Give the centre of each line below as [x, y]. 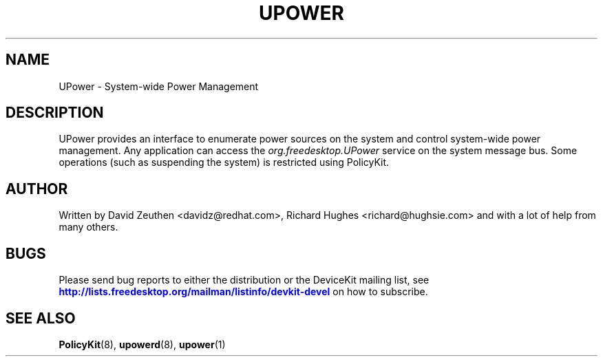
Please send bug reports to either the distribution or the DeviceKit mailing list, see [244, 280]
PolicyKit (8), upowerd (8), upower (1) [142, 344]
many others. [88, 227]
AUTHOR [37, 189]
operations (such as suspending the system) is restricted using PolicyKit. [224, 162]
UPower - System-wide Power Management [159, 86]
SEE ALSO [41, 318]
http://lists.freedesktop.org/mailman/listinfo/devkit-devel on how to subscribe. [243, 292]
